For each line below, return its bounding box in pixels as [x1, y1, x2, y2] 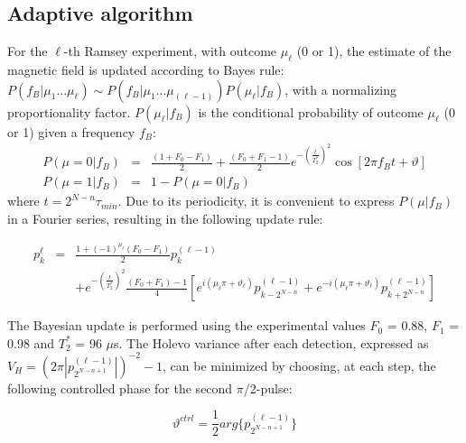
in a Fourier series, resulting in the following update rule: [7, 208, 323, 227]
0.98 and [7, 333, 55, 352]
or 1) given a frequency [7, 122, 135, 141]
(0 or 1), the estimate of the [296, 42, 452, 60]
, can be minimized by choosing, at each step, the [162, 355, 436, 374]
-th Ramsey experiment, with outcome [63, 42, 277, 60]
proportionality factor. [7, 102, 131, 121]
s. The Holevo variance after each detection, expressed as [114, 333, 429, 352]
